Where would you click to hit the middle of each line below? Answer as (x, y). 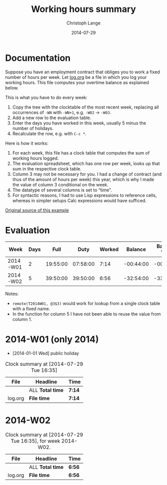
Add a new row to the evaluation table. (52, 118)
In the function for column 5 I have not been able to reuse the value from (86, 314)
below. (12, 88)
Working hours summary (83, 9)
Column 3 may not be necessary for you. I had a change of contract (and (87, 174)
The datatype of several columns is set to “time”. (62, 190)
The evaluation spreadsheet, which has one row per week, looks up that (86, 163)
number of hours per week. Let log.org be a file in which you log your (76, 77)
